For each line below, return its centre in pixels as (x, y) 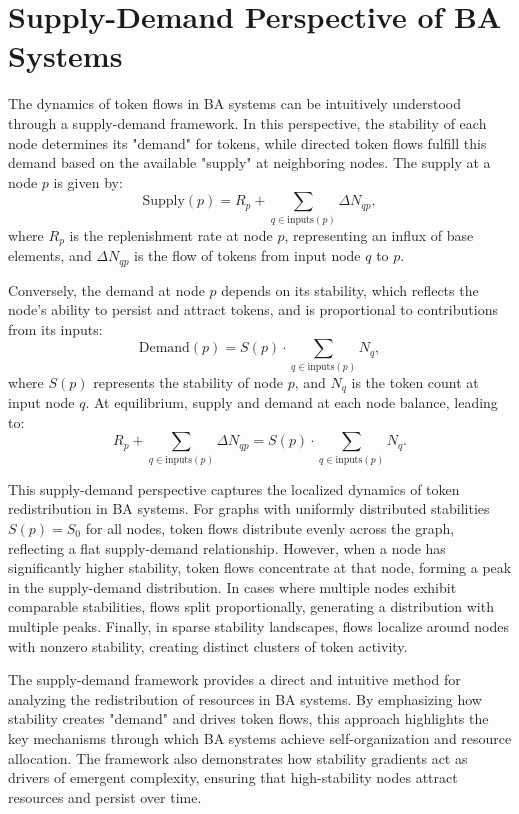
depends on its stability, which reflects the (350, 289)
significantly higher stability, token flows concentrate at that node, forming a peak (260, 567)
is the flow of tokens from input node (247, 255)
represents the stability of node (188, 381)
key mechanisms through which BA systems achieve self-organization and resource (260, 737)
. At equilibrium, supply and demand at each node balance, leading (291, 402)
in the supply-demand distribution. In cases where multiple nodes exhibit (232, 586)
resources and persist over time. (105, 796)
